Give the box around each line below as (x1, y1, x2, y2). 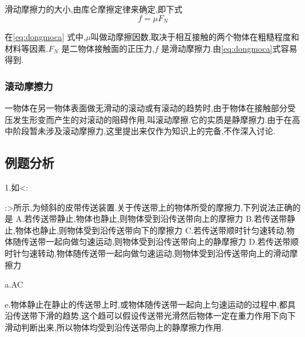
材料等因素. (5, 42, 48, 54)
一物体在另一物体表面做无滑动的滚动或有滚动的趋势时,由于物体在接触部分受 (5, 102, 296, 114)
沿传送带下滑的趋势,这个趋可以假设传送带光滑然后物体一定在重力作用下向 (5, 309, 287, 322)
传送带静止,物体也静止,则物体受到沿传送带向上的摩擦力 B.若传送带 (32, 212, 287, 225)
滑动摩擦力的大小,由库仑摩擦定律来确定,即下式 (5, 3, 183, 15)
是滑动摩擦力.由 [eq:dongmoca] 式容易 (161, 42, 297, 54)
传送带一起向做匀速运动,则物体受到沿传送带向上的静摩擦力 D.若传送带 (21, 235, 291, 248)
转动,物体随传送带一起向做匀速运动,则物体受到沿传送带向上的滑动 (37, 247, 290, 259)
